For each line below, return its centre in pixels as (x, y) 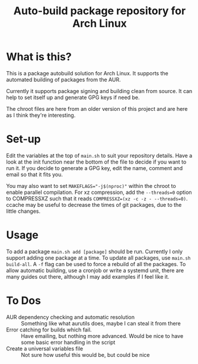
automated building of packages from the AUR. (63, 79)
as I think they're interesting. (41, 115)
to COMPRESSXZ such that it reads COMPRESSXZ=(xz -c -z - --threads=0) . (97, 198)
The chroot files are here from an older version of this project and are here (97, 108)
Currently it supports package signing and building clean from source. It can (99, 91)
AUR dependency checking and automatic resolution (71, 317)
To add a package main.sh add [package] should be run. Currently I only (94, 251)
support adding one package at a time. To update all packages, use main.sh (98, 258)
